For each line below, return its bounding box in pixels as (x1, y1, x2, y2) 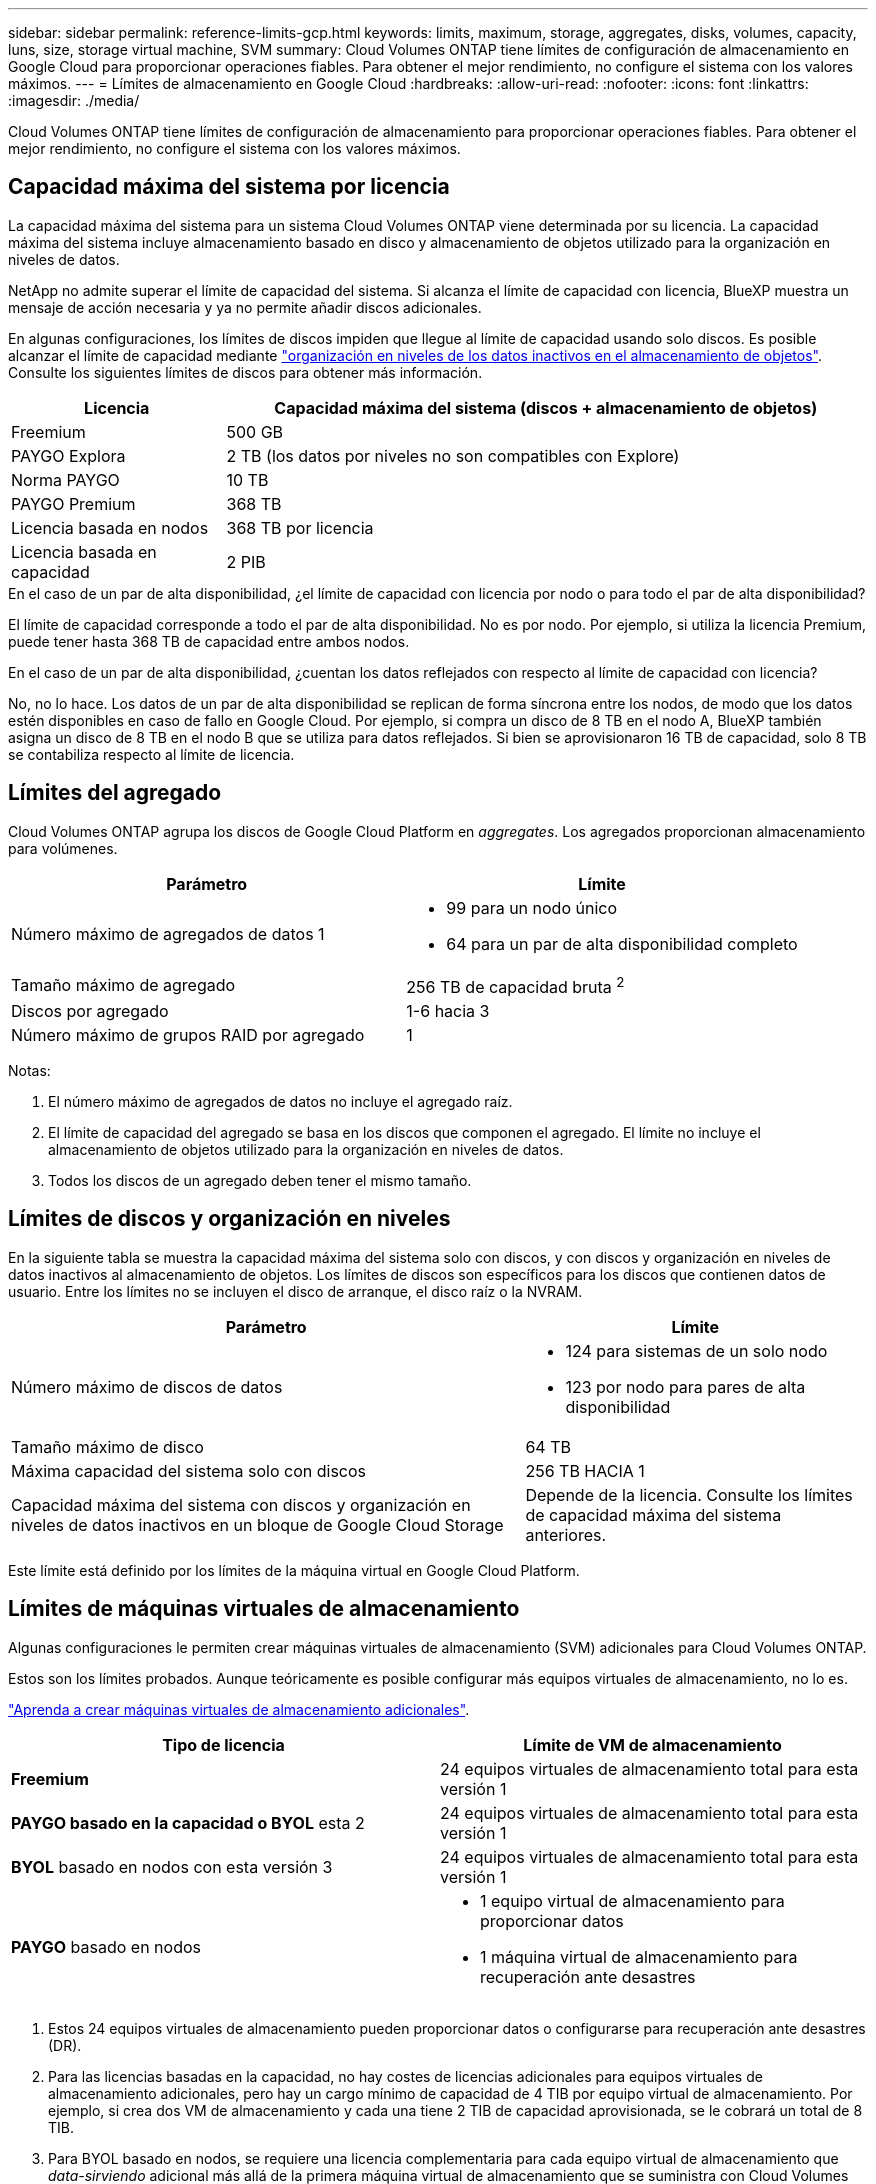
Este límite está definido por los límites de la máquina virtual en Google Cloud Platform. (8, 1561, 580, 1579)
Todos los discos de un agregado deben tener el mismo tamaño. (48, 1172, 472, 1190)
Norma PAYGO (11, 469, 120, 490)
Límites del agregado (8, 780, 222, 806)
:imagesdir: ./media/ (8, 92, 140, 109)
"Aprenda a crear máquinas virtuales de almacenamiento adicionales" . (8, 1700, 470, 1718)
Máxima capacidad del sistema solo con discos (11, 1460, 367, 1481)
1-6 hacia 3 (406, 1001, 490, 1022)
